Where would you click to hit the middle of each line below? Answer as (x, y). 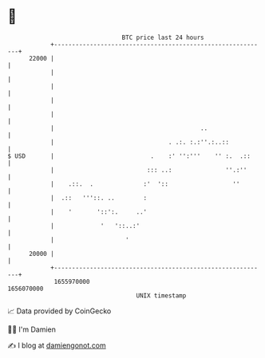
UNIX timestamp (161, 295)
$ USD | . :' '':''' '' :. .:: (129, 156)
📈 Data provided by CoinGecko (59, 311)
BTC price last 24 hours (163, 37)
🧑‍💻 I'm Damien (32, 329)
